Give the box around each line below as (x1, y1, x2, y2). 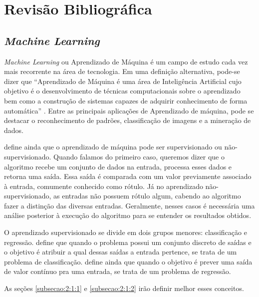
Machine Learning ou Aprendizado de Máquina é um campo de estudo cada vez (4, 56, 248, 66)
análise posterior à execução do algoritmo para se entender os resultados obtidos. (4, 210, 252, 220)
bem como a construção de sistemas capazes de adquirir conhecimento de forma (4, 95, 248, 105)
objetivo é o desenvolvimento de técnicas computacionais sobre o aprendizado (4, 85, 241, 96)
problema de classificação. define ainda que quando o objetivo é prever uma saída (4, 256, 253, 266)
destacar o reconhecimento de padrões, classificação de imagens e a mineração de (4, 115, 251, 125)
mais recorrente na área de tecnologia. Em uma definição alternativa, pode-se (4, 66, 240, 76)
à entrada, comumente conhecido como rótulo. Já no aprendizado (4, 180, 203, 191)
